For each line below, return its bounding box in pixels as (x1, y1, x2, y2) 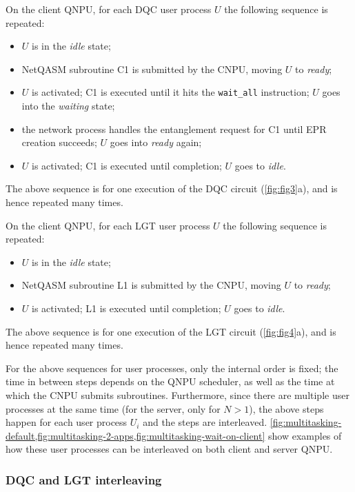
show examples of (268, 428, 342, 442)
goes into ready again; (110, 135, 202, 150)
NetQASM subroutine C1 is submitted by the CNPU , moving (21, 61, 283, 76)
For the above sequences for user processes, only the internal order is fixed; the (6, 360, 338, 375)
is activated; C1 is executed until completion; (32, 158, 222, 172)
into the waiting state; (21, 99, 115, 113)
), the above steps (249, 401, 324, 416)
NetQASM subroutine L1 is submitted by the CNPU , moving (21, 278, 281, 292)
